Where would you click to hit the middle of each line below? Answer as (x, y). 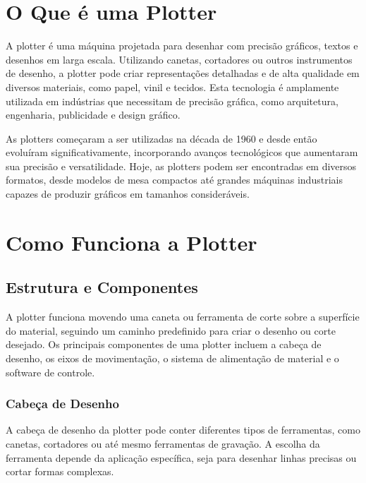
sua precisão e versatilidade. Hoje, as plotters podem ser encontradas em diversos (181, 166)
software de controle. (50, 372)
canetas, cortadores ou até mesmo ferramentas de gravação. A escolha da (163, 444)
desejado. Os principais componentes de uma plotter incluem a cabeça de (164, 344)
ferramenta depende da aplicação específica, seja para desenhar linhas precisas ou (181, 457)
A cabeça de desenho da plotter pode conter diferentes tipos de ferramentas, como (183, 430)
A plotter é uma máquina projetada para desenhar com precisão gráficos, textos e (182, 46)
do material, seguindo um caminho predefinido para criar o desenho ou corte (171, 330)
